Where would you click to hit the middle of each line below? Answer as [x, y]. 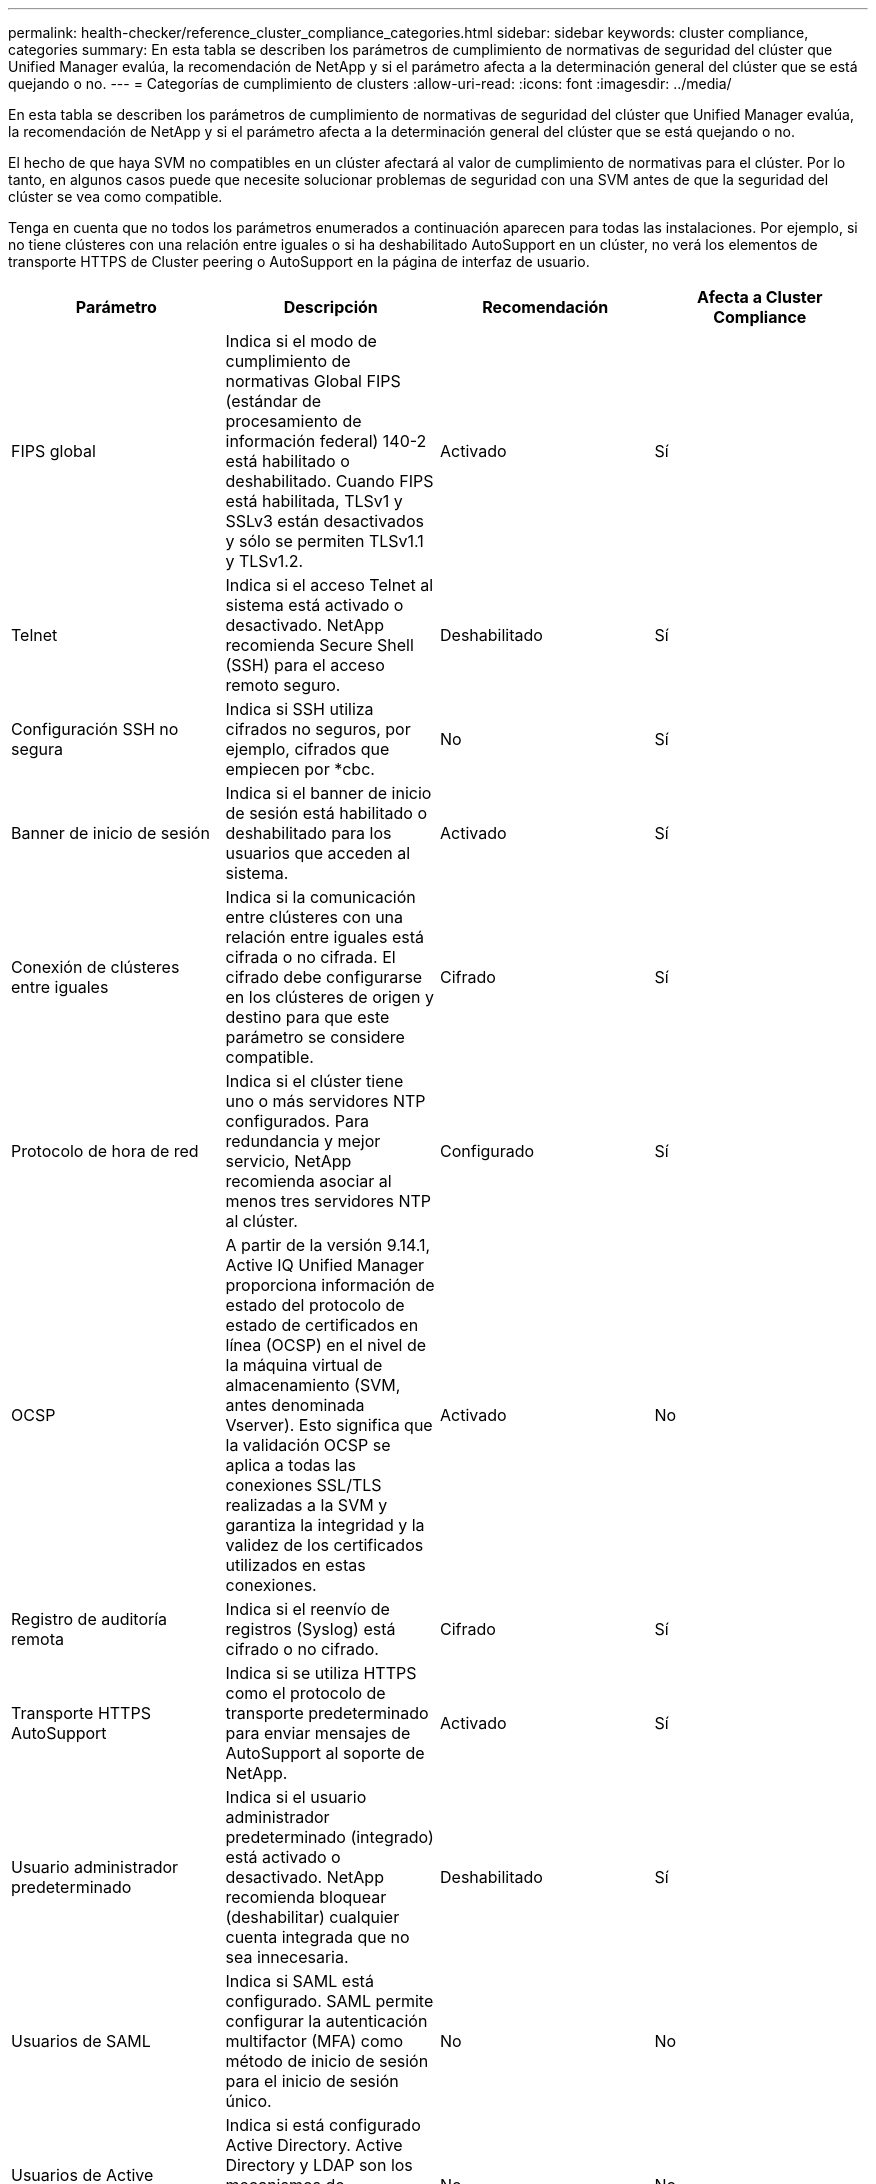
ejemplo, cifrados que [307, 749]
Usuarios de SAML [81, 2041]
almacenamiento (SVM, [313, 1385]
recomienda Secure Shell [319, 645]
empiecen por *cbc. [300, 769]
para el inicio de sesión [312, 2081]
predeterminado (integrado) [329, 1837]
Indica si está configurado [323, 2125]
